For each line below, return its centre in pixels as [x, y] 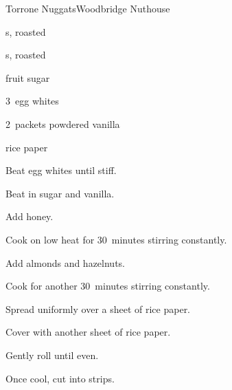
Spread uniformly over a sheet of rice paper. [98, 308]
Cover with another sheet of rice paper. [88, 332]
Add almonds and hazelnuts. [66, 262]
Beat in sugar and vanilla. [60, 193]
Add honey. [30, 216]
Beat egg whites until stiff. [61, 170]
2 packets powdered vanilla [63, 123]
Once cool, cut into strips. [60, 378]
